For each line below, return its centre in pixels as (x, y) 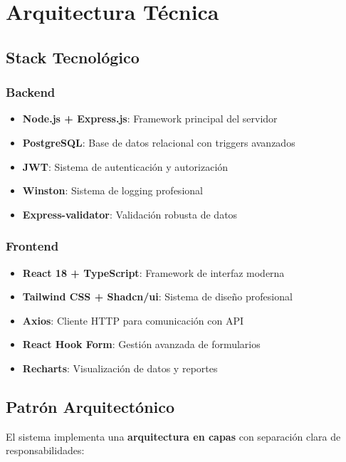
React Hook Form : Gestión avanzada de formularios (141, 344)
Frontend (32, 246)
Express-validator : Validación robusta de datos (130, 214)
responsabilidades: (45, 450)
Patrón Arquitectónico (90, 406)
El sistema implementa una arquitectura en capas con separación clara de (173, 436)
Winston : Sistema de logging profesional (112, 190)
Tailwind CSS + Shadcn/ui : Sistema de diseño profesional (157, 296)
